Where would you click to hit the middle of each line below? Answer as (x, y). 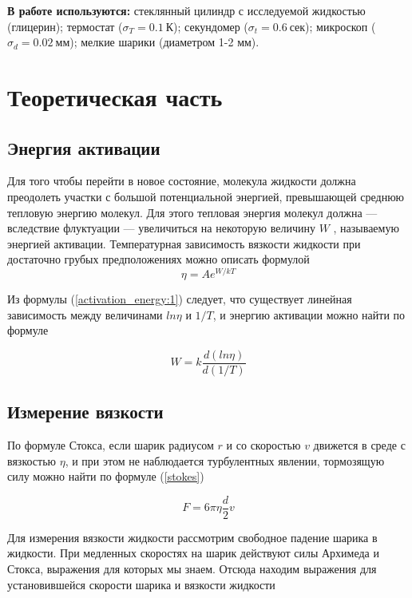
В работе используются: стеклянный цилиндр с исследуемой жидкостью (186, 10)
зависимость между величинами (85, 314)
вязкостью (32, 460)
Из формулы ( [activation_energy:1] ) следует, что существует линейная (180, 299)
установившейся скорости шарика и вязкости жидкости (141, 584)
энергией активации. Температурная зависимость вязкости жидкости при (184, 243)
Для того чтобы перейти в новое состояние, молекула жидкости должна (182, 181)
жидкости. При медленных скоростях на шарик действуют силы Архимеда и (193, 553)
